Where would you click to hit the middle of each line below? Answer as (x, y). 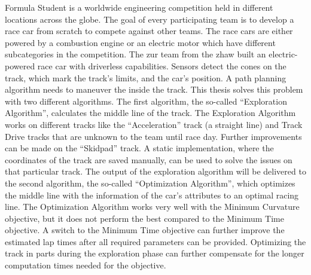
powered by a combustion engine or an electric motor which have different (140, 42)
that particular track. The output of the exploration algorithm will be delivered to (155, 171)
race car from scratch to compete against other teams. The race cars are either (149, 31)
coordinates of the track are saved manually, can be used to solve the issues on (149, 159)
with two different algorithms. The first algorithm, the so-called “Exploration (146, 101)
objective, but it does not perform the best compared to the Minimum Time (144, 218)
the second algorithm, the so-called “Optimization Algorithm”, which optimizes (150, 183)
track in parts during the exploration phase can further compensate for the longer (155, 253)
